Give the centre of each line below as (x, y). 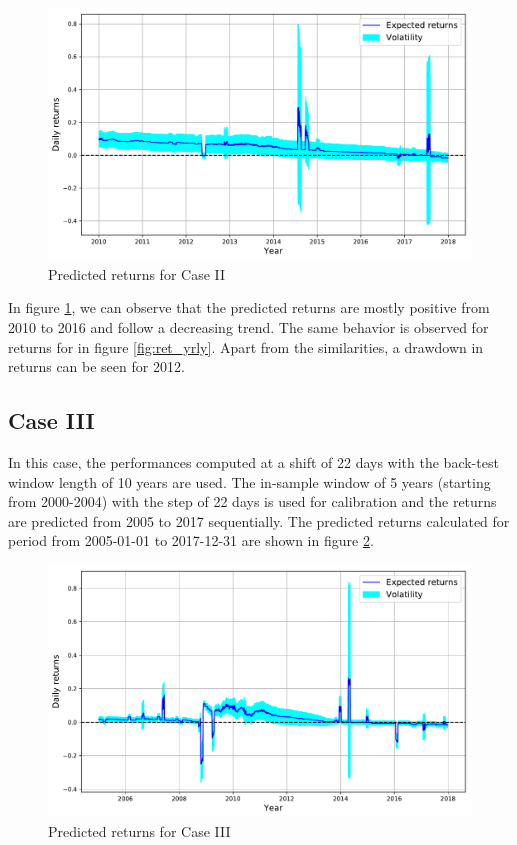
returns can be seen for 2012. (96, 366)
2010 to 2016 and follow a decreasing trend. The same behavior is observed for (248, 326)
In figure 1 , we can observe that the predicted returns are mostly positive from (249, 307)
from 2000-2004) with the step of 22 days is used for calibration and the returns (252, 501)
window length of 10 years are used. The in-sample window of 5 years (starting (249, 481)
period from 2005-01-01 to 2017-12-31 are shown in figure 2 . (191, 540)
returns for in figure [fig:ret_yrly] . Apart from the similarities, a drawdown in (246, 346)
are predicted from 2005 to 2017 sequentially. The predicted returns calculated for (259, 520)
